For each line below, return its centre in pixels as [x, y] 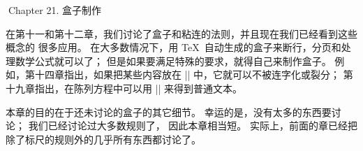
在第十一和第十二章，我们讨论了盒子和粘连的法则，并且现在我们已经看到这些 [181, 33]
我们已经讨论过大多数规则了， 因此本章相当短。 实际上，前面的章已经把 [193, 125]
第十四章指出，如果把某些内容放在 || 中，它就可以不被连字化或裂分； [183, 74]
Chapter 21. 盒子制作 [54, 10]
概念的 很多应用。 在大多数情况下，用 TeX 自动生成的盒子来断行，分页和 [173, 47]
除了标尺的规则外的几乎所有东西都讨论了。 [103, 139]
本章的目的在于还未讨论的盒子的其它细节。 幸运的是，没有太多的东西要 [169, 112]
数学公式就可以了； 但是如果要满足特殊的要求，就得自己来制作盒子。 [173, 60]
